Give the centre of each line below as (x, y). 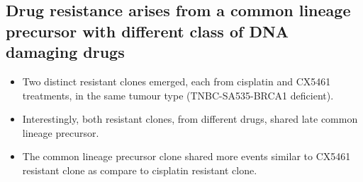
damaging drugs (65, 52)
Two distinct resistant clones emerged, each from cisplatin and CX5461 (177, 81)
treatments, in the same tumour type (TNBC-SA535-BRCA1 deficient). (178, 95)
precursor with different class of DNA (147, 31)
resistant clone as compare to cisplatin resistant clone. (140, 170)
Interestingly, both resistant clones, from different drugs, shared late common (190, 119)
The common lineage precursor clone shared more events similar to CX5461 (186, 156)
